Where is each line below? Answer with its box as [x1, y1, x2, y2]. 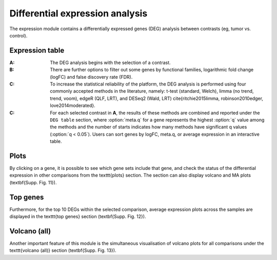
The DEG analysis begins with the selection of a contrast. [50, 59, 171, 66]
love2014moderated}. [50, 102, 96, 109]
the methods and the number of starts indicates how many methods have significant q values [50, 124, 247, 130]
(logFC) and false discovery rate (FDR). [50, 74, 133, 80]
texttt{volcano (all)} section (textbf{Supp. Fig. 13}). [9, 247, 116, 253]
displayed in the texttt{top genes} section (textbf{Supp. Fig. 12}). [9, 213, 146, 220]
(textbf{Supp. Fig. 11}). [9, 179, 57, 185]
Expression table [9, 46, 65, 55]
